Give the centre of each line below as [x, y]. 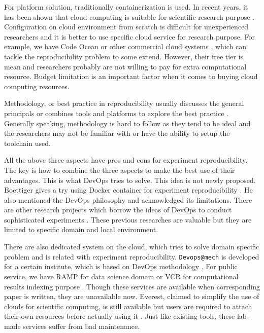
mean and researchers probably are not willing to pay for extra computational [125, 66]
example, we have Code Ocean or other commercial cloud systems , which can [125, 46]
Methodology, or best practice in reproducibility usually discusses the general [124, 103]
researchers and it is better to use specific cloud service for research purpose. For [129, 36]
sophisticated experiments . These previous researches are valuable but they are [128, 219]
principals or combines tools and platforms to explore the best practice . [116, 113]
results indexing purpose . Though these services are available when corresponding [132, 286]
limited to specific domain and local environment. [81, 229]
